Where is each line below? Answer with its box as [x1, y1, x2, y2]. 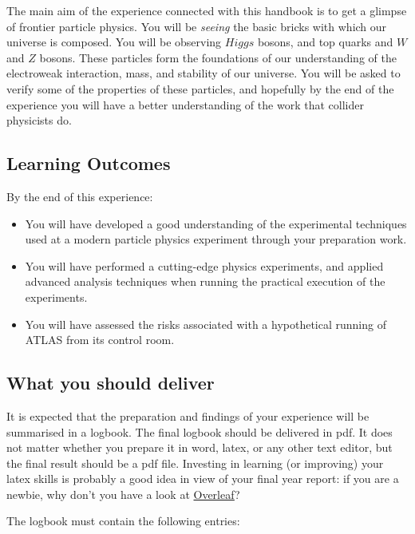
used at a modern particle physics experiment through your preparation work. [25, 231, 407, 247]
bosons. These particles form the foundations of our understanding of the [39, 49, 397, 65]
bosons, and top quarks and [257, 34, 393, 50]
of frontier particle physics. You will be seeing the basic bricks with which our [6, 18, 387, 34]
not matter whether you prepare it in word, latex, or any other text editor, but [6, 439, 393, 456]
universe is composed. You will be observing [6, 34, 222, 50]
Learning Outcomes [6, 151, 171, 176]
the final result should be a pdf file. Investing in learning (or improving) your [6, 454, 384, 471]
